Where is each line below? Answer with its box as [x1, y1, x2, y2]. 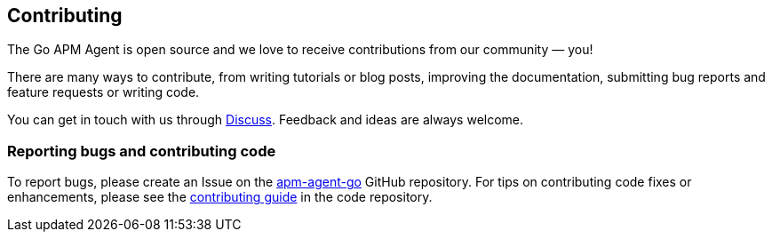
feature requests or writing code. [7, 84, 200, 100]
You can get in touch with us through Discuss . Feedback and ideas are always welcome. [7, 112, 524, 128]
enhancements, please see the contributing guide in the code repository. [7, 189, 433, 205]
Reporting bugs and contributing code [7, 141, 276, 160]
